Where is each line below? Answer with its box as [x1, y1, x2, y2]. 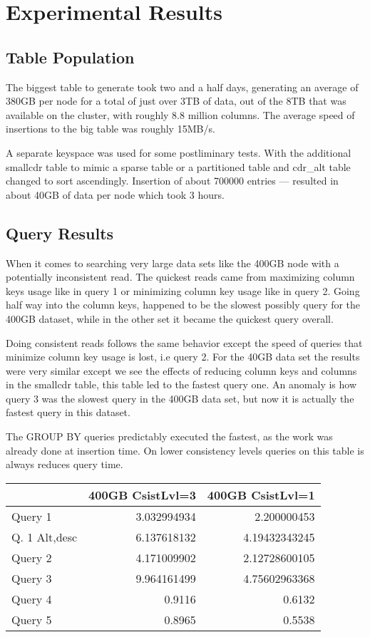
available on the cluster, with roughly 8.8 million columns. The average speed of [6, 107, 355, 122]
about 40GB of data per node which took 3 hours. [6, 187, 225, 202]
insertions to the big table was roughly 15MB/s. [6, 121, 215, 136]
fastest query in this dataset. [6, 405, 130, 420]
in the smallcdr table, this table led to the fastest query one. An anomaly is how [6, 377, 357, 392]
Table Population [6, 46, 135, 68]
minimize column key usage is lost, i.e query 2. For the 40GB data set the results [6, 349, 360, 364]
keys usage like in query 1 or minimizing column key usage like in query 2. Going [6, 283, 360, 298]
